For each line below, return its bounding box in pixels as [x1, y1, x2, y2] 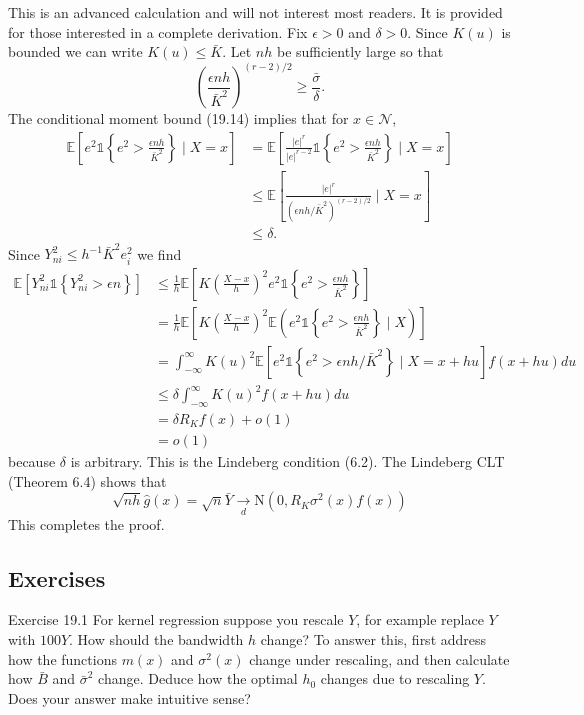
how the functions [8, 648, 117, 669]
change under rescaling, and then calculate [249, 648, 510, 669]
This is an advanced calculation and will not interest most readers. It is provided [8, 2, 503, 22]
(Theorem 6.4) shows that [8, 470, 167, 491]
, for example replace [356, 609, 484, 630]
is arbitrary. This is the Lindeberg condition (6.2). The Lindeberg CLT [70, 451, 505, 472]
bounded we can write [8, 41, 143, 62]
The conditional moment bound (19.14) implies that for [8, 108, 349, 129]
